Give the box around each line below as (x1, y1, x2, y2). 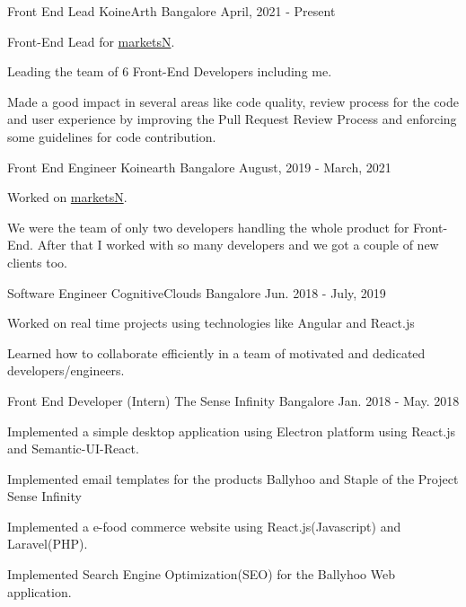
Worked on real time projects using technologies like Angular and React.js (7, 313, 415, 332)
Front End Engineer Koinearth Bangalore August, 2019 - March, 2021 (7, 157, 391, 176)
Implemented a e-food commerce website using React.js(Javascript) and (7, 516, 401, 535)
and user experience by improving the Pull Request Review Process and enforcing (7, 110, 457, 128)
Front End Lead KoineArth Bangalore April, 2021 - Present (7, 2, 336, 20)
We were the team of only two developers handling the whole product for (7, 217, 409, 236)
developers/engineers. (7, 361, 125, 380)
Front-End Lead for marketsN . (7, 31, 175, 50)
